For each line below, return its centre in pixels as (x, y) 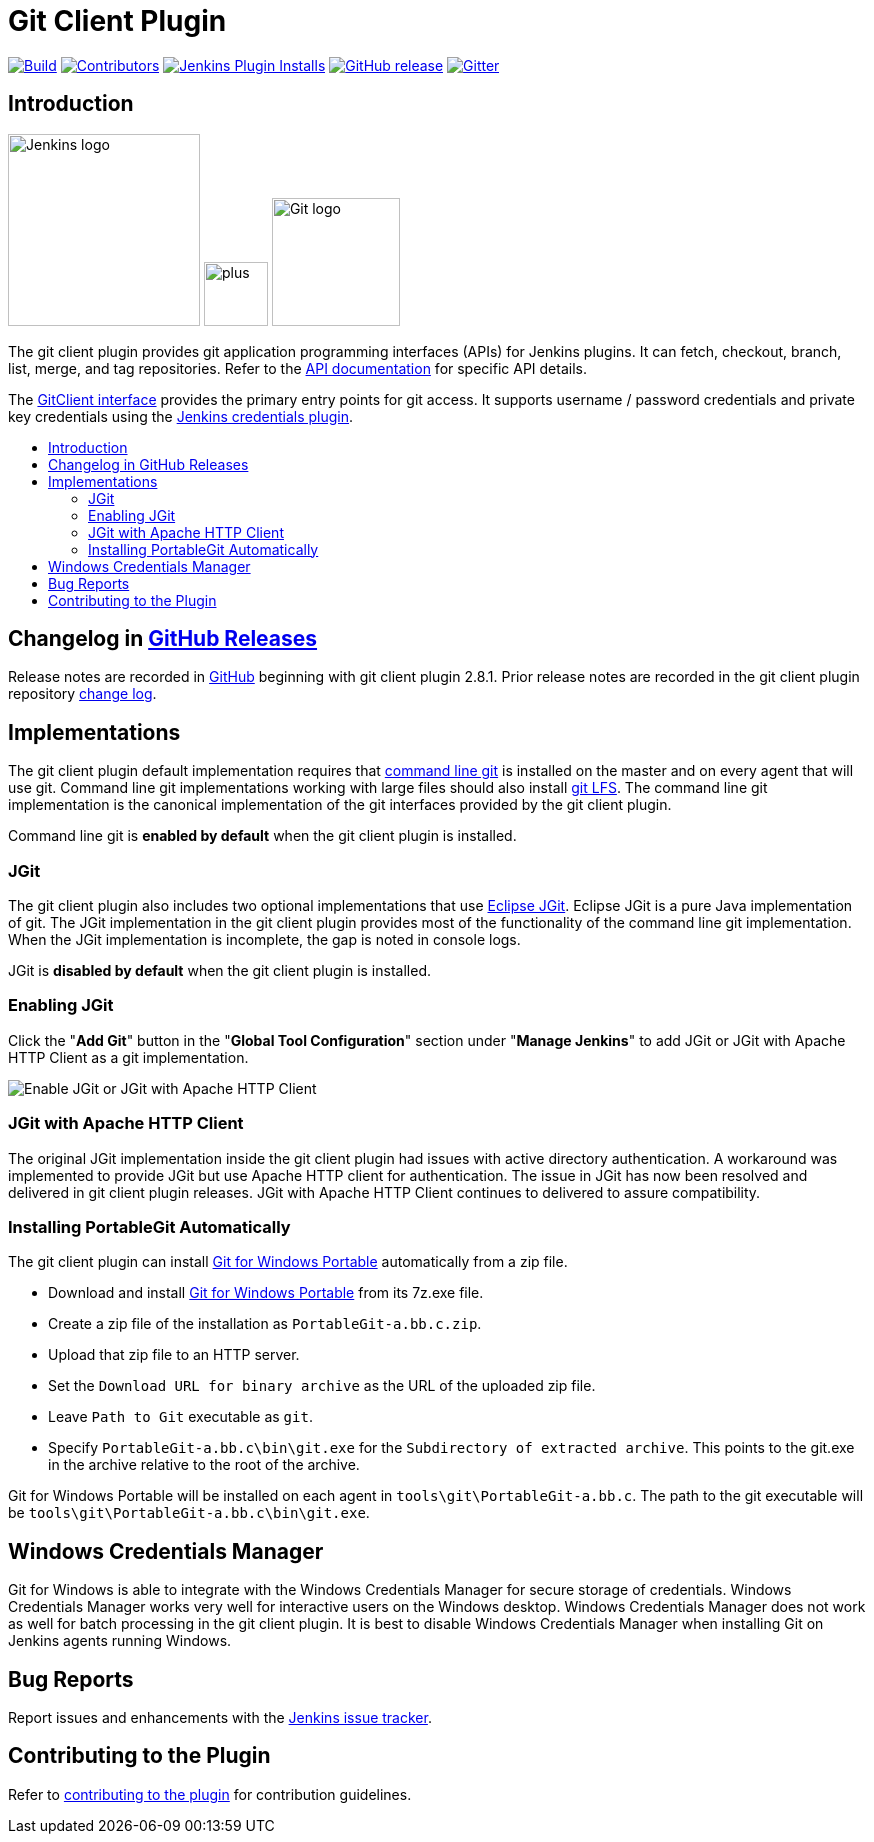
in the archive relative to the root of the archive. (204, 1465)
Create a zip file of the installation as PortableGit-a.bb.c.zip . (265, 1324)
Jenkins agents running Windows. (120, 1641)
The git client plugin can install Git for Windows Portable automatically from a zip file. (288, 1262)
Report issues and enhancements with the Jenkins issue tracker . (220, 1717)
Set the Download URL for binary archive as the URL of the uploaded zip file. (322, 1386)
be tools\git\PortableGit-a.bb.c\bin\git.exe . (189, 1513)
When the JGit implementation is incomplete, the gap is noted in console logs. (264, 940)
